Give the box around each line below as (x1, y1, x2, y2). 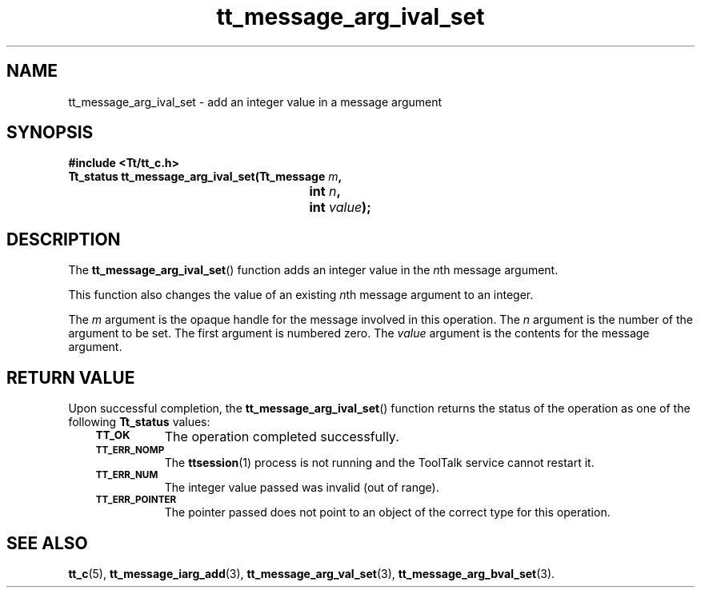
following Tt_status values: (68, 415, 210, 429)
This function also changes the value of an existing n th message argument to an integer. (68, 288, 534, 302)
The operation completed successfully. (164, 429, 399, 445)
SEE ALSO (6, 532, 88, 553)
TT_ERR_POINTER (95, 494, 177, 506)
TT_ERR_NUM (95, 469, 158, 481)
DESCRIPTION (6, 229, 121, 249)
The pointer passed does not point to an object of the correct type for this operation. (164, 505, 611, 520)
